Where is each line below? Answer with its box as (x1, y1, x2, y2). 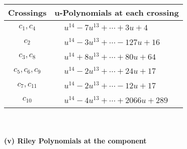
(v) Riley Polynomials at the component (4, 135, 147, 146)
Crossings (8, 7, 47, 18)
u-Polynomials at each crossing (54, 7, 179, 18)
